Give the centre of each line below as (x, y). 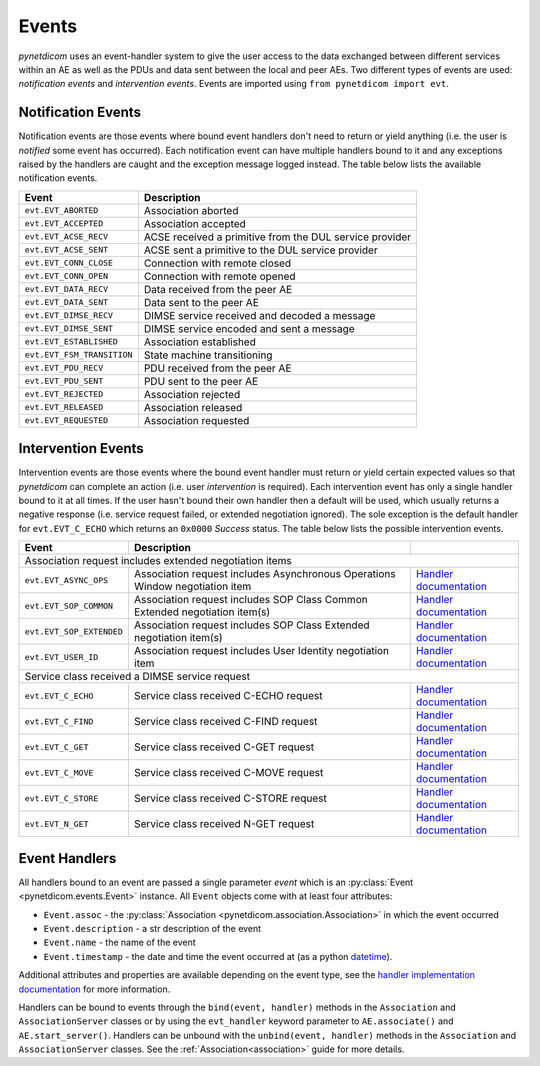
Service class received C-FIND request (225, 722)
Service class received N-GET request (224, 824)
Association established (200, 342)
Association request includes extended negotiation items (158, 561)
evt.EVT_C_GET (56, 746)
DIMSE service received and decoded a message (259, 315)
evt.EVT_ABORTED (61, 210)
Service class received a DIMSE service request (137, 677)
